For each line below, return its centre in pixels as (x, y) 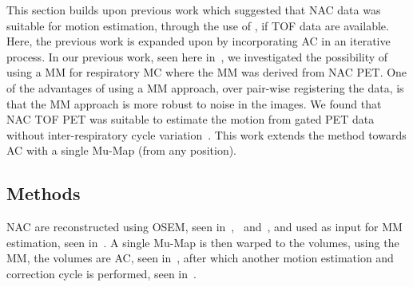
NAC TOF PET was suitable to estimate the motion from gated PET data (191, 119)
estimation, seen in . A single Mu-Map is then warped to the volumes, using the (203, 242)
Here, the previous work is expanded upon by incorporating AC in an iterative (199, 41)
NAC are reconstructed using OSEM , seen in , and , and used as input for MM (205, 227)
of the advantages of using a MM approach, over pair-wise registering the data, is (205, 87)
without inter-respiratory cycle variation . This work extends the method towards (206, 134)
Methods (44, 193)
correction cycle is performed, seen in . (101, 273)
